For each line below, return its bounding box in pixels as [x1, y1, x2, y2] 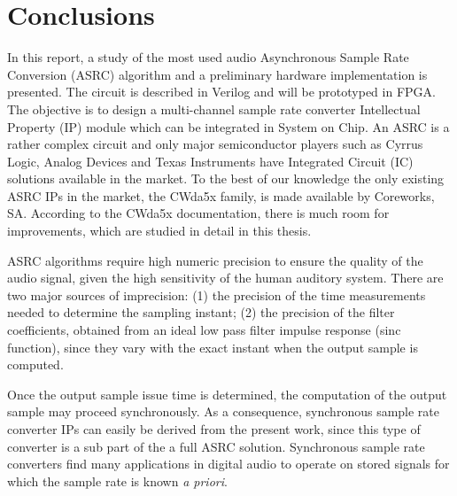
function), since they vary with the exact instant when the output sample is [7, 337, 418, 356]
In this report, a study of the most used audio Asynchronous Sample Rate [7, 48, 409, 66]
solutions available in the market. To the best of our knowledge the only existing [7, 169, 445, 188]
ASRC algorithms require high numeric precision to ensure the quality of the [7, 251, 423, 269]
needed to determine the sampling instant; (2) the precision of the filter [7, 303, 395, 322]
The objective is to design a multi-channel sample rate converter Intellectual [7, 99, 421, 118]
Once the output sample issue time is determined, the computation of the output [7, 384, 447, 403]
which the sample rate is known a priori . [7, 471, 228, 490]
